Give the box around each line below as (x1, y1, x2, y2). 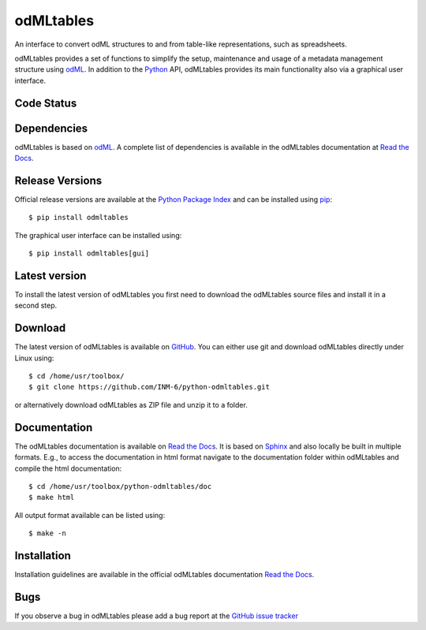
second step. (14, 300, 58, 311)
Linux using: (14, 353, 54, 363)
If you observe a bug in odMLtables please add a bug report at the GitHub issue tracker (14, 611, 299, 621)
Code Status (14, 96, 77, 110)
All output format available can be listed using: (14, 510, 166, 520)
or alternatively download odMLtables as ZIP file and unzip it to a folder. (14, 400, 248, 409)
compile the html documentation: (14, 464, 122, 473)
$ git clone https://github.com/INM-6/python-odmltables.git (28, 382, 270, 392)
